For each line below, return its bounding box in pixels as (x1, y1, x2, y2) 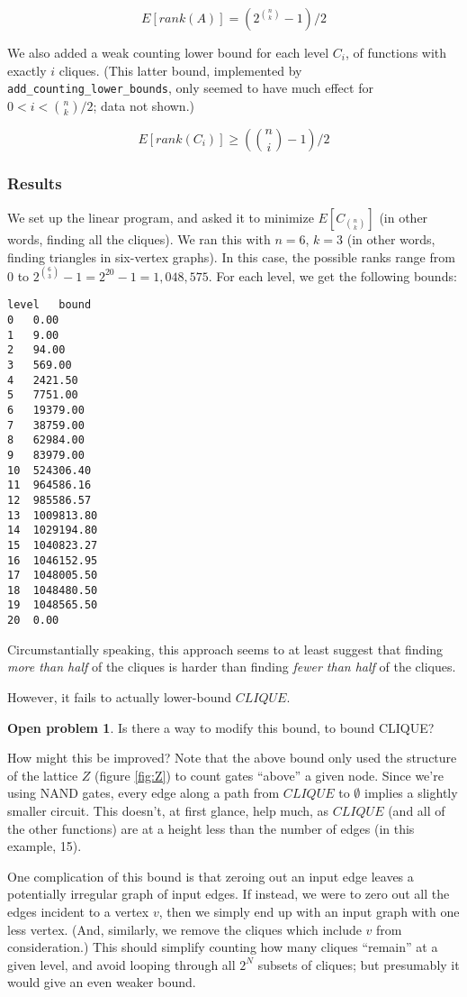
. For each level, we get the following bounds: (208, 266, 457, 285)
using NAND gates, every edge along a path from (7, 783, 280, 802)
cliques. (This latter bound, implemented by (58, 60, 302, 79)
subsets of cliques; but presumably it (257, 955, 460, 974)
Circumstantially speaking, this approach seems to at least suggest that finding (7, 639, 444, 658)
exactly (7, 60, 47, 79)
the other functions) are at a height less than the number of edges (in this (7, 819, 415, 837)
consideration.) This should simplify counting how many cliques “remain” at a (7, 938, 438, 956)
